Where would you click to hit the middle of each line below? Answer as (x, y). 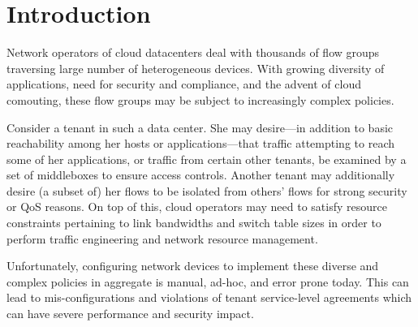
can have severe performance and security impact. (130, 314)
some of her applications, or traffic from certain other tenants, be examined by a (207, 159)
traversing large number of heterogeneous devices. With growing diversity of (196, 68)
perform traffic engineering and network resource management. (162, 238)
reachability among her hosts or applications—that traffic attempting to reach (200, 143)
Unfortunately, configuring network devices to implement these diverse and (193, 266)
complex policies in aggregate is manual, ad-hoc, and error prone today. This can (208, 281)
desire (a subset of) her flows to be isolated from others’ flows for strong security (207, 190)
